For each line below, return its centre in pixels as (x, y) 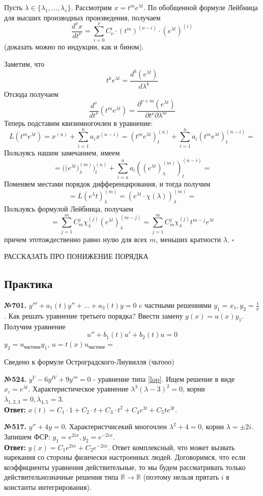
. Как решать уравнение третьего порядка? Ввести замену (94, 315)
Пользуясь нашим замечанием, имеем (62, 152)
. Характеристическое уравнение (78, 389)
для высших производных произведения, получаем (82, 17)
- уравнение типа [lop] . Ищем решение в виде (164, 378)
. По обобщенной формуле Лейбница (201, 7)
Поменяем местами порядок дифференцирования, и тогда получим (107, 184)
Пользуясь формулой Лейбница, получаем (69, 208)
